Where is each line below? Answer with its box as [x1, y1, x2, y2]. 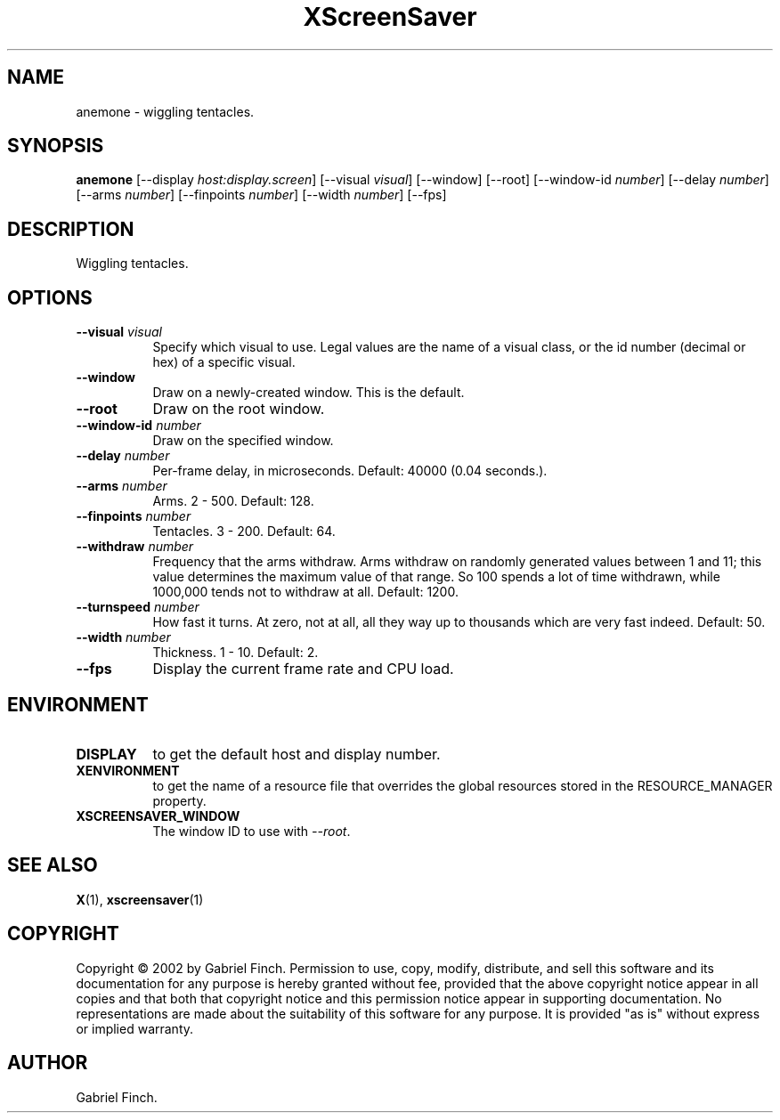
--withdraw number [76, 539, 194, 555]
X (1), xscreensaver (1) [76, 891, 204, 907]
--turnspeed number [76, 599, 199, 615]
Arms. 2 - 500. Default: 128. [152, 493, 314, 509]
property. [152, 792, 207, 808]
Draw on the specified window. [152, 433, 334, 449]
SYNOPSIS [7, 134, 104, 158]
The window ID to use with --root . [152, 823, 351, 839]
